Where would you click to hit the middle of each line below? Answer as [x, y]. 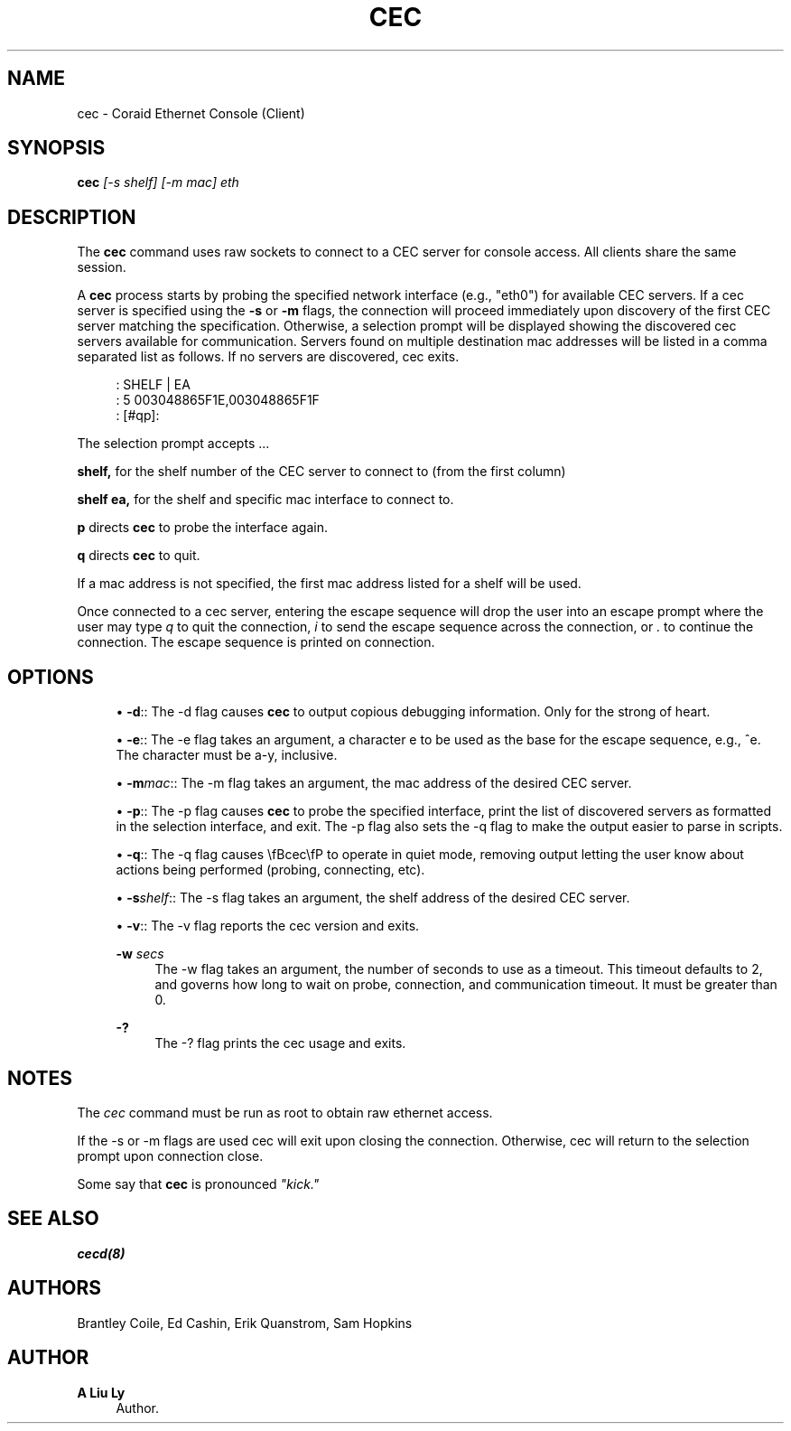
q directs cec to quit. [139, 556]
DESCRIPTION [72, 217]
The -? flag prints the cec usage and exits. [280, 1043]
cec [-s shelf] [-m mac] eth [158, 182]
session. [102, 267]
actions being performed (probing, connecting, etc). [270, 870]
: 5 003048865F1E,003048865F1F [218, 400]
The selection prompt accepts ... [173, 444]
